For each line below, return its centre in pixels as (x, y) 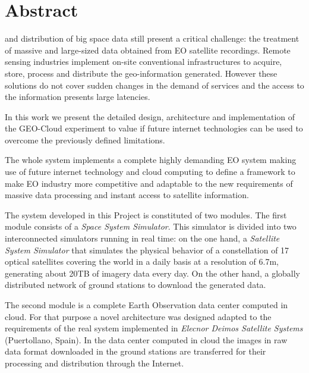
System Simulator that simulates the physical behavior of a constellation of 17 (147, 250)
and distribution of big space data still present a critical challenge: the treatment (152, 38)
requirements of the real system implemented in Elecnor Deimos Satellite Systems (154, 328)
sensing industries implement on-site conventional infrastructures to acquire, (144, 62)
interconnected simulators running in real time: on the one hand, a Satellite (142, 238)
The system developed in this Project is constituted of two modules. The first (146, 214)
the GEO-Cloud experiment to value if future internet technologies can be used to (154, 128)
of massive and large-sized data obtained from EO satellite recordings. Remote (148, 50)
